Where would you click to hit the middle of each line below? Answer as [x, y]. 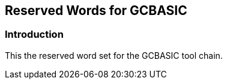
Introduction [34, 34]
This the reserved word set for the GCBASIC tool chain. [114, 55]
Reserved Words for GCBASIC [96, 10]
